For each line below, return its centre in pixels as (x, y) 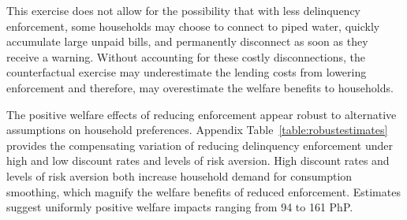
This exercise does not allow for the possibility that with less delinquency (183, 10)
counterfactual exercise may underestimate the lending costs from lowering (187, 72)
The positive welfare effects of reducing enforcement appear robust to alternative (202, 114)
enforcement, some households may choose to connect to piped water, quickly (193, 26)
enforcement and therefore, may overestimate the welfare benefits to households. (200, 87)
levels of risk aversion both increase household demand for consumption (179, 175)
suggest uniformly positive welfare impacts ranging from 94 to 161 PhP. (180, 207)
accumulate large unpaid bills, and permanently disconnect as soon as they (187, 41)
